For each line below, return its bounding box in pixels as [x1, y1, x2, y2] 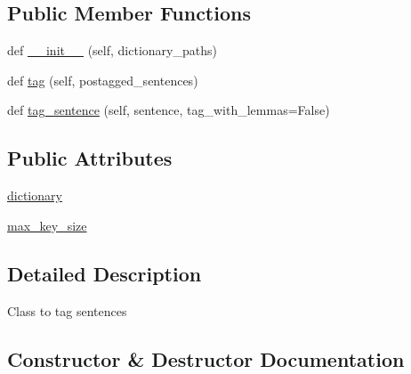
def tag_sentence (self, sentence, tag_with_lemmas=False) [7, 101, 330, 119]
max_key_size [7, 215, 87, 234]
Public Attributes [7, 144, 173, 172]
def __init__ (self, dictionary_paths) [7, 41, 217, 60]
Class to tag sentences [7, 301, 127, 320]
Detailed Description [7, 259, 202, 287]
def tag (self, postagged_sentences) [7, 70, 198, 89]
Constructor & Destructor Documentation [7, 345, 405, 372]
